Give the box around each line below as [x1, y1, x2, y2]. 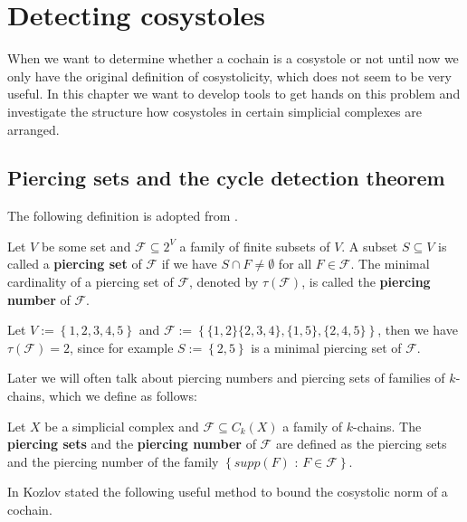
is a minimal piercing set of [251, 337, 402, 356]
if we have [161, 254, 217, 273]
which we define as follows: [49, 386, 197, 405]
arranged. [7, 119, 60, 138]
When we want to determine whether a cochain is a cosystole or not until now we [7, 49, 459, 68]
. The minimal [350, 254, 430, 273]
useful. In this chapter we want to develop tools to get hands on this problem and [7, 84, 461, 103]
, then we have [377, 320, 458, 339]
